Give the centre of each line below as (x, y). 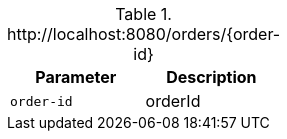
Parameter (76, 77)
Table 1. (143, 14)
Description (211, 77)
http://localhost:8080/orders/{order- (144, 34)
